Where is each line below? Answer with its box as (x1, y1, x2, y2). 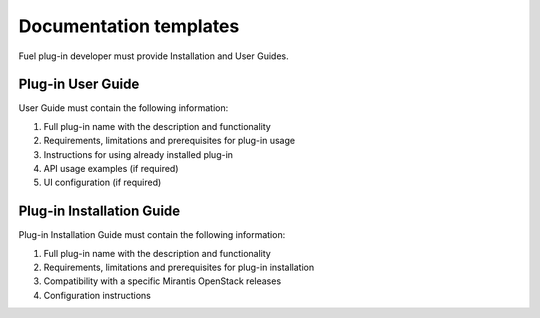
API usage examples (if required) (43, 163, 179, 175)
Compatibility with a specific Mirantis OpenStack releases (43, 275, 282, 287)
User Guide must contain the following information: (18, 102, 229, 114)
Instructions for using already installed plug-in (43, 148, 234, 160)
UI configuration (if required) (43, 176, 162, 189)
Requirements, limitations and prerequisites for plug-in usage (43, 135, 295, 147)
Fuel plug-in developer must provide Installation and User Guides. (18, 50, 289, 62)
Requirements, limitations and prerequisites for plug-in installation (43, 261, 315, 274)
